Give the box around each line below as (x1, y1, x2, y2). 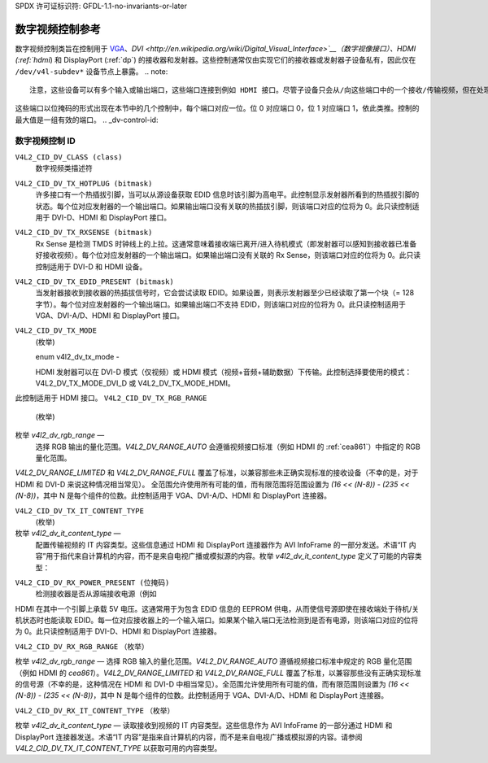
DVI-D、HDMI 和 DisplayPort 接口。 (51, 212, 172, 222)
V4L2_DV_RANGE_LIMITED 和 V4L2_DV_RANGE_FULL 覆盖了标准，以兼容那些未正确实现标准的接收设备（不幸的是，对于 (15, 468, 419, 477)
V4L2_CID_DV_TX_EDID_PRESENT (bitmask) (15, 277, 174, 286)
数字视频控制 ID (15, 135, 76, 146)
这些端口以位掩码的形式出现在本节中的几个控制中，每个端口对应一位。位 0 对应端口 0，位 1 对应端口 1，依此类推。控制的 (15, 103, 420, 113)
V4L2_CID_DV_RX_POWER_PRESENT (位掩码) (15, 578, 170, 587)
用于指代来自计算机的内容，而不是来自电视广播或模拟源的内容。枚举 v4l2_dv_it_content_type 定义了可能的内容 (46, 552, 415, 561)
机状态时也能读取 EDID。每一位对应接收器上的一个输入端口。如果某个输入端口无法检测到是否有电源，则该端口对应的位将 (15, 615, 419, 626)
